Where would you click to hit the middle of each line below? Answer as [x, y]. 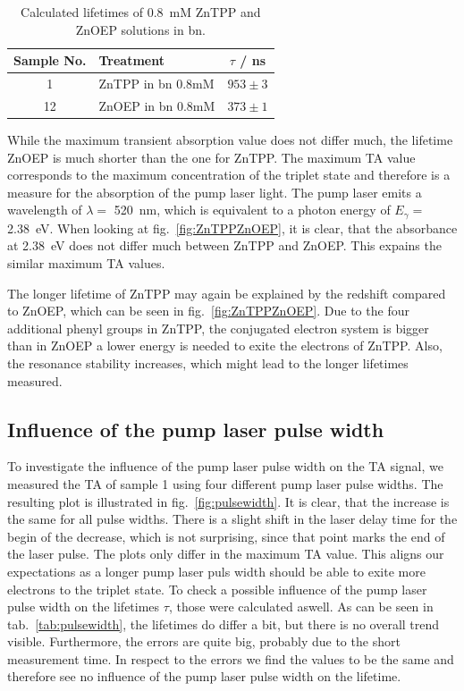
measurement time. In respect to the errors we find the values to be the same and [231, 658]
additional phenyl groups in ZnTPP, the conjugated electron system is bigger [218, 328]
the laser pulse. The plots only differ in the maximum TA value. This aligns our [226, 554]
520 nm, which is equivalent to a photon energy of [252, 210]
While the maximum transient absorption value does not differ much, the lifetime [230, 139]
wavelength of [45, 210]
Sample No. [50, 60]
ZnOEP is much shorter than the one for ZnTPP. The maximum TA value [211, 157]
